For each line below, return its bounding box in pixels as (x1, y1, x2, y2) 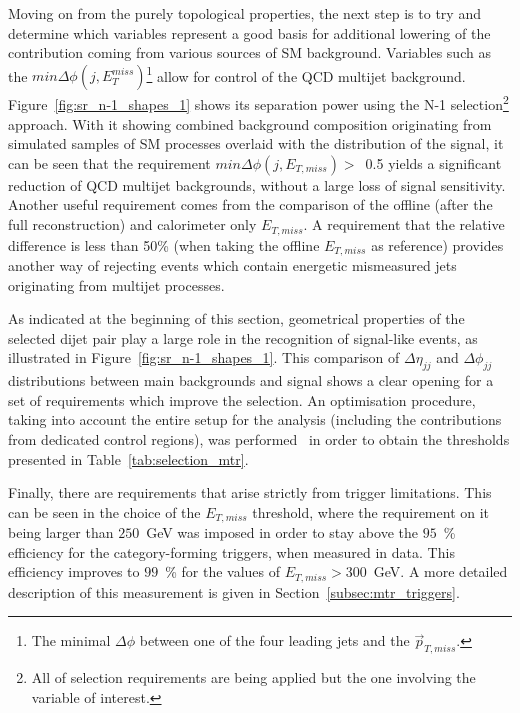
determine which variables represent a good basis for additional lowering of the (8, 22, 491, 43)
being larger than (8, 522, 114, 543)
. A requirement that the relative (303, 214, 505, 235)
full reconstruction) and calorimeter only (8, 214, 257, 235)
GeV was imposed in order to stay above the (146, 522, 418, 543)
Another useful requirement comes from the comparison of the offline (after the (8, 194, 493, 215)
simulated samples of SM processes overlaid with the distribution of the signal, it (8, 133, 504, 154)
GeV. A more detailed (373, 561, 508, 582)
